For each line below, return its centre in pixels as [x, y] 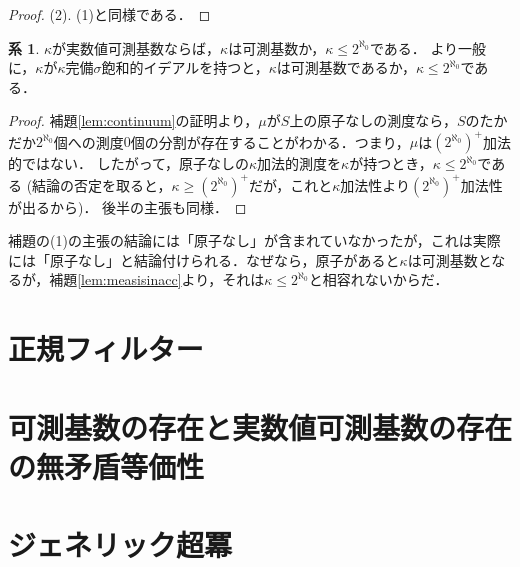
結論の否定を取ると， [102, 184]
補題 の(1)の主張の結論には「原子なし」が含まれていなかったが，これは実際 [254, 240]
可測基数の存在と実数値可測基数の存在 [260, 426]
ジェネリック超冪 [120, 544]
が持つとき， [391, 163]
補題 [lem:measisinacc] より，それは [157, 279]
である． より [414, 47]
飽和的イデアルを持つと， [185, 67]
